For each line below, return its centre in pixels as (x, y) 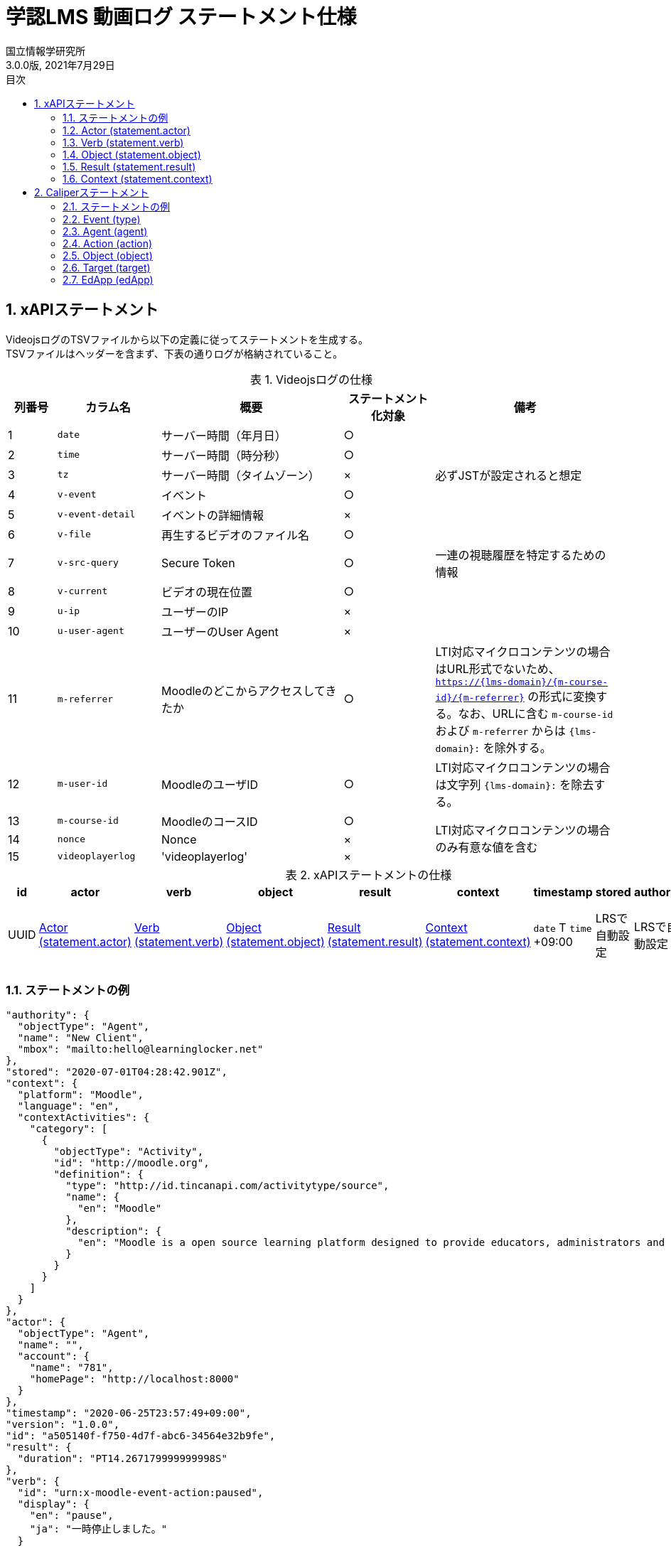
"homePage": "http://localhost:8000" (134, 1379)
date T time (563, 927)
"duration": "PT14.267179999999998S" (122, 1459)
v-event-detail (96, 515)
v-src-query (88, 563)
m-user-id (82, 784)
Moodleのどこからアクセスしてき (249, 691)
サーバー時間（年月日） (224, 435)
